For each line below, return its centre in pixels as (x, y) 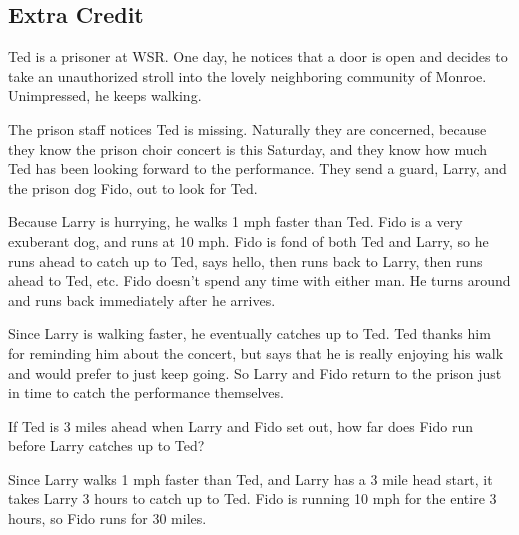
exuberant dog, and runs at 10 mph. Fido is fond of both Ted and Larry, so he (248, 240)
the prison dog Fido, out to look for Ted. (133, 187)
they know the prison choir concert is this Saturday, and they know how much (248, 148)
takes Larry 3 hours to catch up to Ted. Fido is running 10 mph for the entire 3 (252, 498)
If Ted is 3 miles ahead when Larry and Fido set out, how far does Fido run (240, 425)
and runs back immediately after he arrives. (142, 299)
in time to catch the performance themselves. (146, 392)
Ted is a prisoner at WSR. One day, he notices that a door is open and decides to (258, 56)
